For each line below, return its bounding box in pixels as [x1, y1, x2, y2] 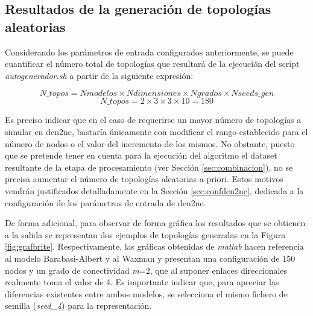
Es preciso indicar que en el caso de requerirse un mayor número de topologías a [5, 113, 302, 126]
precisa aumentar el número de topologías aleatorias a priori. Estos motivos [5, 172, 283, 185]
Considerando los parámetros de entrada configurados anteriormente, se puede [5, 45, 294, 58]
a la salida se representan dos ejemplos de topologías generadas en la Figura [5, 228, 286, 241]
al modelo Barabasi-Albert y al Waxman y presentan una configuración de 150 [5, 251, 296, 264]
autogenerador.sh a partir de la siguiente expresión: [5, 69, 194, 81]
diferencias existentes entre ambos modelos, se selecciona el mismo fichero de [5, 287, 288, 300]
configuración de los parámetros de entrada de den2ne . [5, 196, 206, 209]
